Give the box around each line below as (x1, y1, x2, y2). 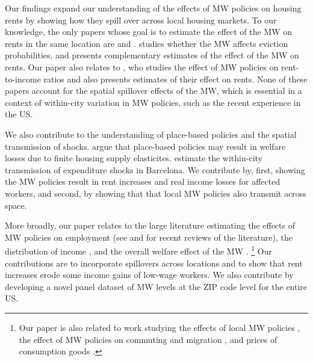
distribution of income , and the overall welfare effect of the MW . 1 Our (5, 243, 272, 257)
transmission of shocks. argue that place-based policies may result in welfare (5, 140, 286, 152)
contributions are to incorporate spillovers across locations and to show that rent (5, 256, 303, 269)
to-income (5, 72, 41, 85)
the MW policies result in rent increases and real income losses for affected (5, 175, 280, 188)
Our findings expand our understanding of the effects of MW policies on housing (5, 2, 302, 14)
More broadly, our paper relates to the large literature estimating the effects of (5, 219, 295, 232)
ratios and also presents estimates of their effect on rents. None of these (43, 72, 308, 85)
